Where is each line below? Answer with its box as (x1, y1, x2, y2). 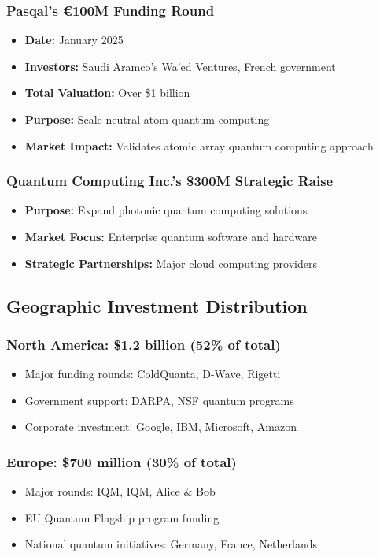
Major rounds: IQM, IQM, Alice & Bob (24, 483, 216, 499)
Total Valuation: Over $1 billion (24, 84, 190, 101)
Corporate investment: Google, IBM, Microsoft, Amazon (24, 418, 297, 435)
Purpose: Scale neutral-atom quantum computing (24, 111, 270, 127)
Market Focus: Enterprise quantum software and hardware (24, 228, 317, 244)
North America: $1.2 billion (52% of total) (6, 334, 281, 354)
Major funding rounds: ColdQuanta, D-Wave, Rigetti (24, 366, 281, 382)
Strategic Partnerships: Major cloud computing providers (24, 254, 317, 271)
